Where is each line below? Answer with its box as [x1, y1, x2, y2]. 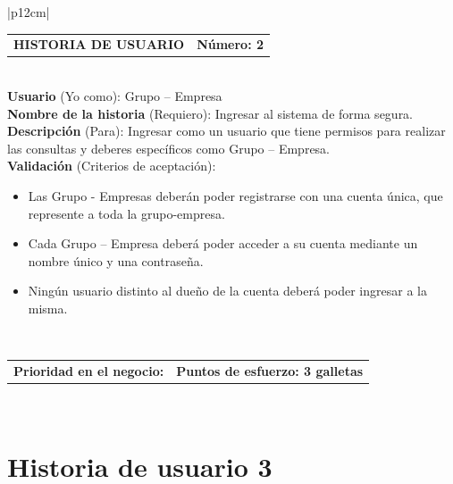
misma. [28, 298, 68, 317]
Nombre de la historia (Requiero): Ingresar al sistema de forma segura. [7, 104, 414, 122]
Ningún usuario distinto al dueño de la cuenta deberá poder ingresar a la [28, 281, 427, 300]
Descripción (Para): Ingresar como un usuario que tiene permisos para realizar [7, 121, 446, 140]
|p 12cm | [7, 3, 50, 21]
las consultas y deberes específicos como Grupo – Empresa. [7, 138, 331, 157]
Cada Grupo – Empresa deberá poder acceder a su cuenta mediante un [28, 234, 418, 253]
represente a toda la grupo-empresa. [28, 204, 225, 222]
